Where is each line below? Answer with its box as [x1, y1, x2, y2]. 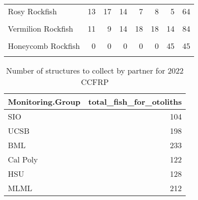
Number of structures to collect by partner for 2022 [6, 65, 184, 76]
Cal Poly [8, 154, 38, 165]
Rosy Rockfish [8, 5, 57, 17]
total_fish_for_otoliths [88, 96, 182, 107]
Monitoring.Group [8, 96, 81, 107]
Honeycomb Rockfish [8, 40, 80, 51]
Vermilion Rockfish [8, 23, 73, 34]
